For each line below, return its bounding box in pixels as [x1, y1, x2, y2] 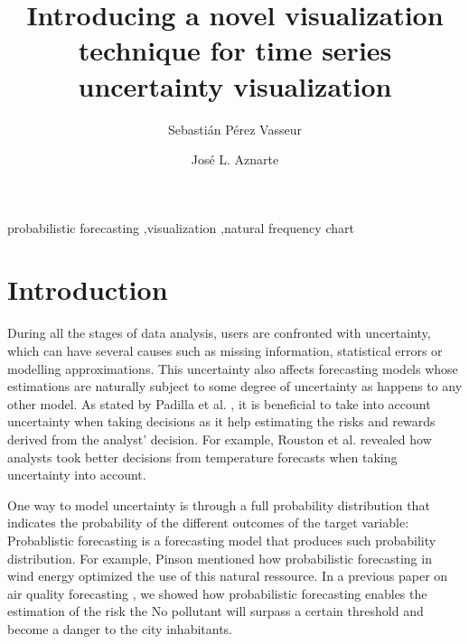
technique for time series [78, 32, 392, 69]
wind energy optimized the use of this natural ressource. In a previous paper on [7, 566, 448, 585]
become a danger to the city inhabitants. [7, 619, 233, 638]
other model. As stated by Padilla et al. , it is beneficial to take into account [7, 394, 431, 413]
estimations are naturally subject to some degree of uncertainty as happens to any [7, 377, 463, 396]
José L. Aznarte [191, 150, 279, 169]
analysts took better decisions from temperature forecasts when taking [7, 447, 398, 466]
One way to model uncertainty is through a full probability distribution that [7, 495, 430, 514]
